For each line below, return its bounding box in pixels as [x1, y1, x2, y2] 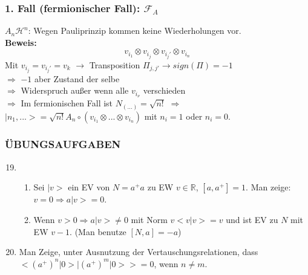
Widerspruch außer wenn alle [21, 84, 129, 97]
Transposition [89, 58, 140, 71]
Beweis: [5, 36, 37, 48]
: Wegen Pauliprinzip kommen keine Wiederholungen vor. [28, 24, 241, 37]
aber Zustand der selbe [34, 72, 120, 85]
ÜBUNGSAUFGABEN [5, 137, 121, 152]
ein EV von [68, 181, 110, 193]
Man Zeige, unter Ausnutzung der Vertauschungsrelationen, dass [19, 245, 258, 258]
